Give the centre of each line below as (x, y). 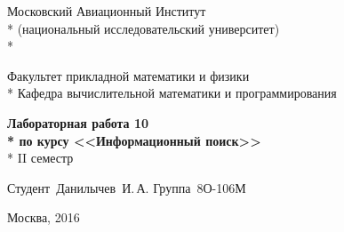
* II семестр (40, 158)
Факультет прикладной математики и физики (128, 75)
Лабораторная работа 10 (78, 122)
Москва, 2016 (44, 217)
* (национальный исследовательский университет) (144, 28)
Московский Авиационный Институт (107, 11)
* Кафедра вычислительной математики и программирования (172, 93)
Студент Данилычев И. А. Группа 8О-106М (127, 187)
